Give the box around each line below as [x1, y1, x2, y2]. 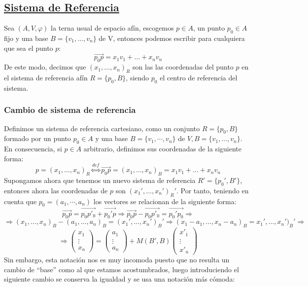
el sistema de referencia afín [4, 72, 88, 82]
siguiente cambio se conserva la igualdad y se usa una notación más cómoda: [4, 274, 235, 284]
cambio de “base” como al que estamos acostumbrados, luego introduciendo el [4, 264, 239, 274]
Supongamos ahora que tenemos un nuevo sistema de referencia [4, 175, 196, 185]
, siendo [126, 72, 149, 82]
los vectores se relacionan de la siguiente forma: [93, 196, 237, 206]
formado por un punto [4, 133, 71, 143]
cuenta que [4, 196, 37, 206]
